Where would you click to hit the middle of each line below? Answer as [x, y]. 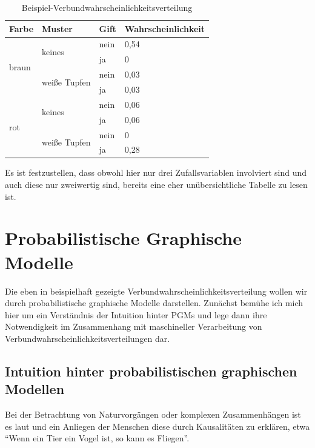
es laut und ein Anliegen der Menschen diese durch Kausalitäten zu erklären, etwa [157, 426]
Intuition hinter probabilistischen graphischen [151, 371]
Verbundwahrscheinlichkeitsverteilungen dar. [88, 338]
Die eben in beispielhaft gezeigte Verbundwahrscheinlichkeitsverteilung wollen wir [156, 291]
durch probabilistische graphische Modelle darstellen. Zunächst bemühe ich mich [154, 303]
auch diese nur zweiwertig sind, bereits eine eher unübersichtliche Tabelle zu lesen [156, 185]
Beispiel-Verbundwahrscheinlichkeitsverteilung [107, 7]
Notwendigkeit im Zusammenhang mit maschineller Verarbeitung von [134, 326]
